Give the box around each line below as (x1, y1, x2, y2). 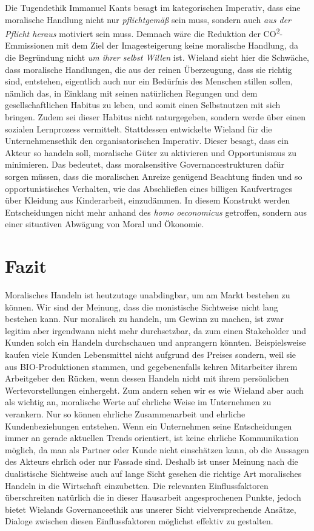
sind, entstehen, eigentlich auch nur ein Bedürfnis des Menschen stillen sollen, (5, 75, 293, 87)
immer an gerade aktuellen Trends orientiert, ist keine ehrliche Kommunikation (5, 431, 299, 444)
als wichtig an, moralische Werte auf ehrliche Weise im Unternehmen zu (5, 396, 272, 408)
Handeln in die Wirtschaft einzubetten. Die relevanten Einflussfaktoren (5, 479, 269, 492)
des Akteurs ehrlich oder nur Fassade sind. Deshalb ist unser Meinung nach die (5, 455, 298, 468)
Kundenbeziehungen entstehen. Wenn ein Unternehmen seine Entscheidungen (5, 419, 292, 432)
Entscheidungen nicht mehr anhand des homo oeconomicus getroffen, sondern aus (5, 205, 307, 218)
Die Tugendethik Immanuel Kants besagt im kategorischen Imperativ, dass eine (5, 1, 301, 13)
